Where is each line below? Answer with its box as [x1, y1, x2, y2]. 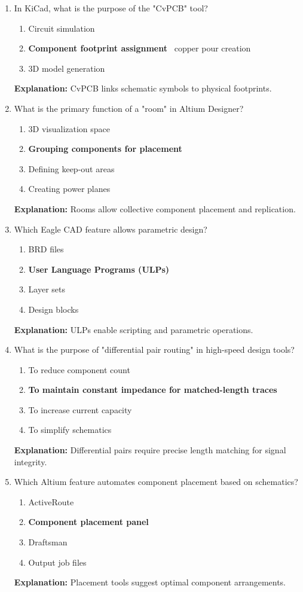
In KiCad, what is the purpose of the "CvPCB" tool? [14, 2, 208, 14]
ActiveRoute [28, 495, 74, 508]
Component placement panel [28, 515, 149, 528]
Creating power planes [28, 182, 111, 195]
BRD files [28, 243, 64, 255]
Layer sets [28, 283, 66, 295]
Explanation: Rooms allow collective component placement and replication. [14, 202, 296, 215]
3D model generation [28, 62, 105, 74]
